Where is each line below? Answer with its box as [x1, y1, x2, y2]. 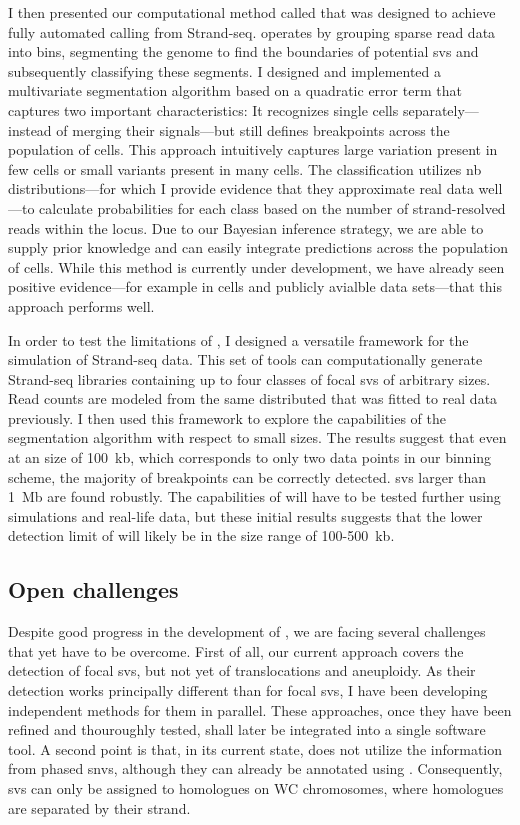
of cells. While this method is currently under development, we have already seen [8, 256, 505, 277]
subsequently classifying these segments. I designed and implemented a [8, 60, 442, 81]
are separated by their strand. [8, 797, 191, 818]
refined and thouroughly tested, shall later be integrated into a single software [8, 719, 486, 740]
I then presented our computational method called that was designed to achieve [8, 2, 496, 22]
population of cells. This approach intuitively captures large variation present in [8, 139, 498, 160]
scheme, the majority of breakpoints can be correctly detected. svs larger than [8, 466, 487, 487]
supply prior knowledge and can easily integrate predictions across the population [8, 237, 508, 258]
